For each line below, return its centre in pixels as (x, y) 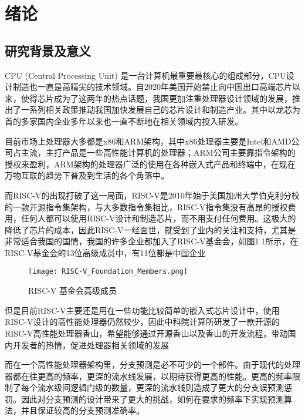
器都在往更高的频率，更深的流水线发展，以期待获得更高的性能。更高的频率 (148, 376)
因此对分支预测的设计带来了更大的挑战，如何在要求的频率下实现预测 (152, 399)
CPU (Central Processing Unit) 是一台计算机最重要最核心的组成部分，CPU (145, 75)
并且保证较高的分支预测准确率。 (82, 410)
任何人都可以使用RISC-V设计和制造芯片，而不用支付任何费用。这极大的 (158, 218)
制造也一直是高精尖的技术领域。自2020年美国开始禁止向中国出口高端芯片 (152, 87)
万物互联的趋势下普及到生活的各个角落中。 (87, 175)
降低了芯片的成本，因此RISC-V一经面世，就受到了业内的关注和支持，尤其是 (150, 229)
